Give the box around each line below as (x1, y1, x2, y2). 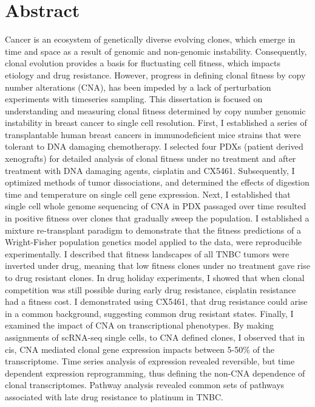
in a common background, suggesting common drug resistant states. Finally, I (5, 307, 294, 319)
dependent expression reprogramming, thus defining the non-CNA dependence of (5, 366, 305, 379)
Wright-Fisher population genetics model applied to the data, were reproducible (5, 235, 302, 248)
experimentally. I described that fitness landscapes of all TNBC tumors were (5, 247, 290, 260)
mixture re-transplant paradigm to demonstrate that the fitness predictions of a (5, 223, 301, 236)
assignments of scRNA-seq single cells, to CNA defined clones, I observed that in (5, 330, 305, 343)
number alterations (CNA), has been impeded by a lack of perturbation (5, 80, 271, 93)
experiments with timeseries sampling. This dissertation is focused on (5, 92, 263, 105)
